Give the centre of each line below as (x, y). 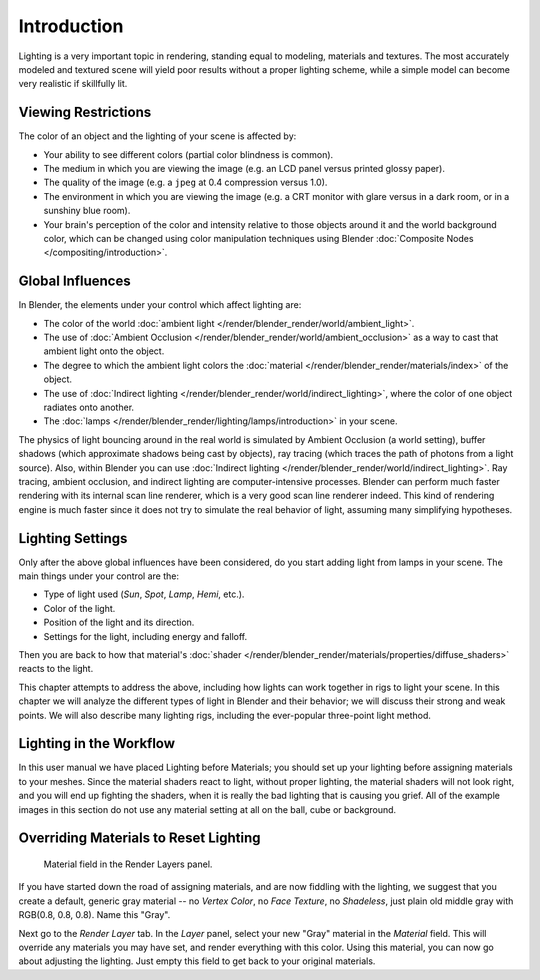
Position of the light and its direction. (119, 622)
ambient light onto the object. (104, 351)
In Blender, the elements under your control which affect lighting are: (160, 305)
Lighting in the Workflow (96, 743)
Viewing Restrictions (85, 112)
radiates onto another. (89, 407)
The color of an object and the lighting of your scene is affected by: (157, 136)
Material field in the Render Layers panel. (128, 864)
